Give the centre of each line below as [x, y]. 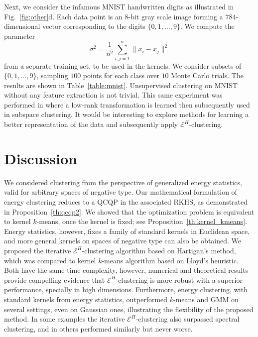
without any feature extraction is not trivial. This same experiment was [113, 95]
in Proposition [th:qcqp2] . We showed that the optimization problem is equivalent [129, 211]
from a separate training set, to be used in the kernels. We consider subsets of [123, 65]
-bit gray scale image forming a [176, 16]
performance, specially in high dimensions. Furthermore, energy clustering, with [126, 289]
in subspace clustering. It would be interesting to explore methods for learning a [126, 114]
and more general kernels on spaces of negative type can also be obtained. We [123, 241]
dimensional [22, 26]
